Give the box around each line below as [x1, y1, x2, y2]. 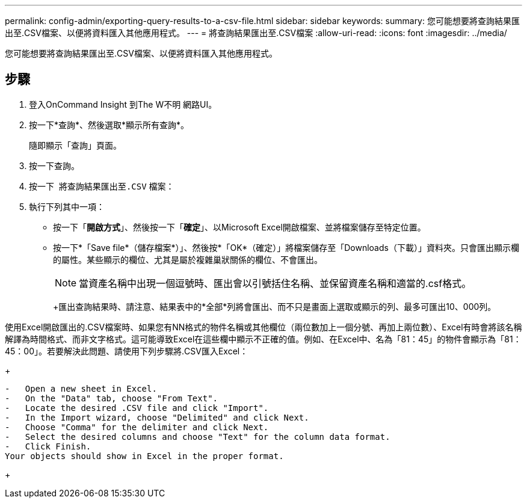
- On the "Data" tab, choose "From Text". [5, 393, 218, 403]
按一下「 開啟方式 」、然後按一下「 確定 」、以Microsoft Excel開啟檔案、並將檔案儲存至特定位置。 [53, 221, 426, 232]
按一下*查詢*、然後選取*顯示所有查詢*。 [29, 119, 190, 130]
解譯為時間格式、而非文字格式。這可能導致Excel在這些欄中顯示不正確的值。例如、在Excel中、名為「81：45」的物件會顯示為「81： [5, 333, 522, 344]
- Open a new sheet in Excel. [5, 383, 157, 393]
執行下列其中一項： [29, 201, 105, 212]
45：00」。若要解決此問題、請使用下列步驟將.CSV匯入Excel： [5, 345, 248, 356]
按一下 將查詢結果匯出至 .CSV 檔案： [29, 181, 174, 191]
